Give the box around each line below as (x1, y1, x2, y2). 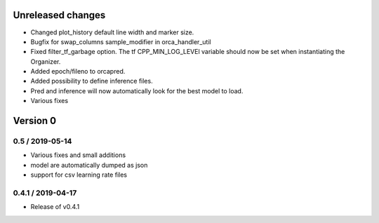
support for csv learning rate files (30, 170, 128, 179)
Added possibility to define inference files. (30, 77, 154, 86)
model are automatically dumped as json (30, 161, 148, 169)
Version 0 (13, 115, 56, 127)
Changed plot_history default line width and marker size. (30, 28, 194, 36)
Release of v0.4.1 (30, 203, 80, 211)
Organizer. (30, 57, 61, 66)
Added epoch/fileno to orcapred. (30, 67, 126, 76)
